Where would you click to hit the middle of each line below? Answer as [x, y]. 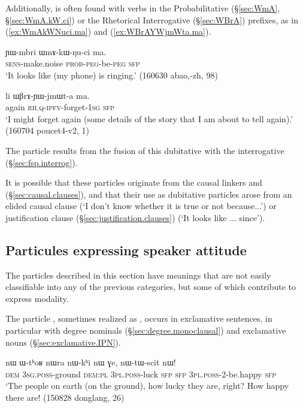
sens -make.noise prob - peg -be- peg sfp [73, 63]
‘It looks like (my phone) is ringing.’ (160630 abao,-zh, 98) [112, 75]
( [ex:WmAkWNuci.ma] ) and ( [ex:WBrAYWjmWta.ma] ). [108, 31]
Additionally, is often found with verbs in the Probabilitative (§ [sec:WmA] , [143, 8]
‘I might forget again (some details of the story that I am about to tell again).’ [149, 118]
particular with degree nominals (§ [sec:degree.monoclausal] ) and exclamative [146, 330]
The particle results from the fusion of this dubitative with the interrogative [145, 150]
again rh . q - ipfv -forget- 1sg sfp [60, 107]
